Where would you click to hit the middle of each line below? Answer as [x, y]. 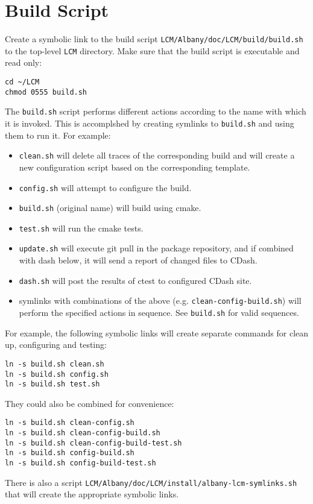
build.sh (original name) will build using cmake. [110, 208]
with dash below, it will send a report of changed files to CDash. [138, 260]
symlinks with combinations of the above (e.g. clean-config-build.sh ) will [160, 301]
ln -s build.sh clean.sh [55, 364]
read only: [24, 62]
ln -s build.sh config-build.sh [70, 453]
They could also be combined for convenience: [90, 403]
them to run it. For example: [58, 135]
